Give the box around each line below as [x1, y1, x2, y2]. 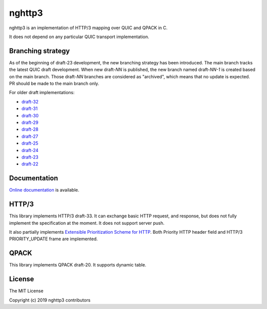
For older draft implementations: [9, 90, 75, 96]
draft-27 [21, 133, 39, 139]
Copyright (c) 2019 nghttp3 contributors [9, 297, 91, 303]
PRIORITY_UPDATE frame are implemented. [9, 236, 98, 242]
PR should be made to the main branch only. [9, 81, 99, 87]
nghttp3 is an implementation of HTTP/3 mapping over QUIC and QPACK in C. [9, 25, 168, 31]
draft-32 [21, 99, 39, 104]
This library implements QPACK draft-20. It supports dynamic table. [9, 262, 146, 268]
